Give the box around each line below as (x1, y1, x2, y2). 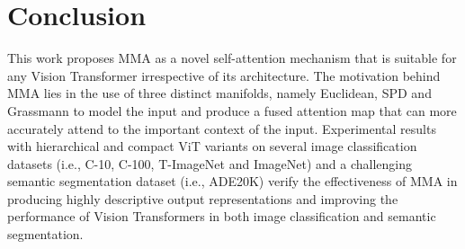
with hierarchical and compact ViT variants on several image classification (7, 137, 417, 156)
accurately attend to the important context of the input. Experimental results (7, 119, 436, 138)
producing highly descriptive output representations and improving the (7, 189, 398, 208)
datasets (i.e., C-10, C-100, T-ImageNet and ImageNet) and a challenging (7, 154, 413, 173)
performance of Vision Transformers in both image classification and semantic (7, 207, 436, 226)
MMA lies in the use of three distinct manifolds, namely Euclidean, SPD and (7, 84, 432, 102)
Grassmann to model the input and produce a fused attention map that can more (7, 101, 457, 120)
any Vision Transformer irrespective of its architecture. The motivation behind (7, 66, 441, 84)
